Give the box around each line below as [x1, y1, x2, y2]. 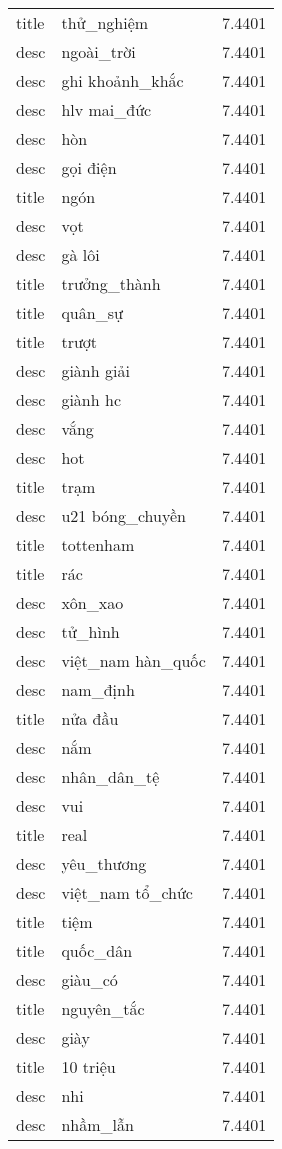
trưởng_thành [61, 272, 161, 295]
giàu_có [61, 968, 118, 991]
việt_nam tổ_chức [61, 881, 193, 904]
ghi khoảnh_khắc [61, 69, 184, 92]
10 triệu [61, 1055, 116, 1078]
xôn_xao [61, 591, 124, 614]
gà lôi [61, 243, 100, 266]
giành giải [61, 359, 130, 382]
